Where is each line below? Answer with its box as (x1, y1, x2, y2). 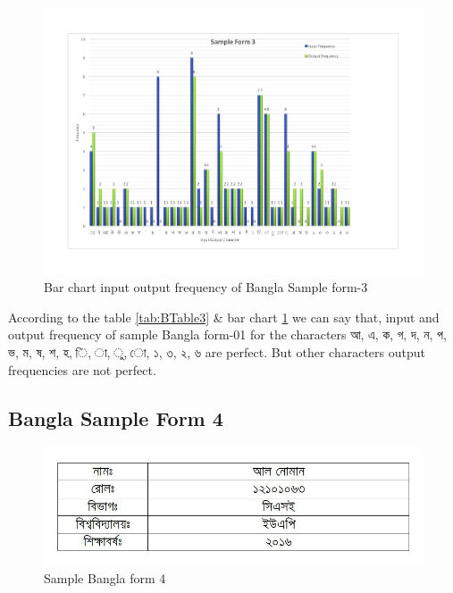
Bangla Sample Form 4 (8, 404, 223, 431)
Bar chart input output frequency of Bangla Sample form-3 (44, 278, 368, 296)
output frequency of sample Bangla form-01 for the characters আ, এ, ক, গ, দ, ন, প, (8, 325, 447, 344)
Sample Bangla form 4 (44, 568, 166, 587)
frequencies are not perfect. (8, 360, 156, 379)
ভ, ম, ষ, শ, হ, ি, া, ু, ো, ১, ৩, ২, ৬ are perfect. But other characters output (8, 343, 425, 362)
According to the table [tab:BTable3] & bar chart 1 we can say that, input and (8, 307, 440, 326)
